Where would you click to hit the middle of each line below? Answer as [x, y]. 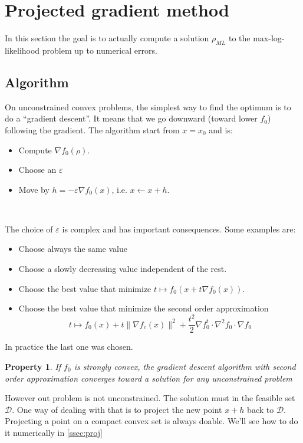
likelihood [22, 50]
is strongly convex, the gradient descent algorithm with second [185, 366]
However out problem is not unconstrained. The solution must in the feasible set [150, 398]
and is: [221, 129]
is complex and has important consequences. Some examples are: [179, 229]
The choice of [29, 229]
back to [261, 409]
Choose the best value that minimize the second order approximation [144, 308]
